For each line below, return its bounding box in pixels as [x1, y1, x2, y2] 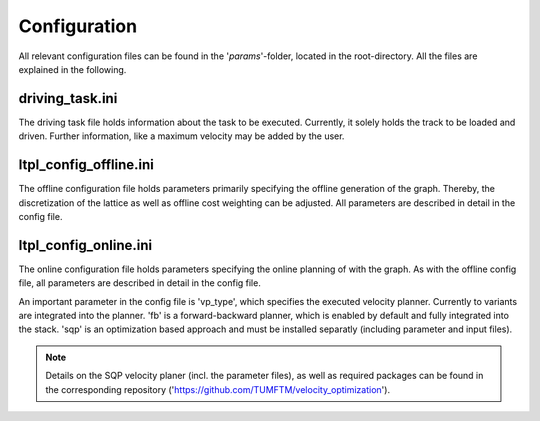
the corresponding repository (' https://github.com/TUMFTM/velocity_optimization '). [45, 383, 390, 395]
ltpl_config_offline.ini [18, 156, 154, 174]
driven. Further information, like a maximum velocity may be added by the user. [18, 130, 345, 142]
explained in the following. [18, 63, 127, 75]
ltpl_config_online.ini [18, 236, 153, 254]
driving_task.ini [18, 90, 118, 107]
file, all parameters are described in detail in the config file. [18, 277, 262, 289]
